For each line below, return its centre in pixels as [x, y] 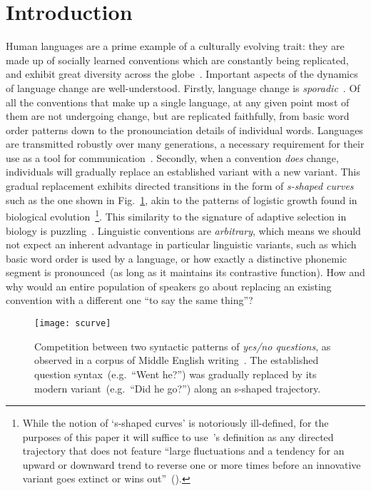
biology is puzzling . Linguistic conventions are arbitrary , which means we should [183, 230]
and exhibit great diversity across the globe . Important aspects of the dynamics [182, 74]
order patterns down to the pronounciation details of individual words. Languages [184, 130]
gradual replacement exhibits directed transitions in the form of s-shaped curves [180, 186]
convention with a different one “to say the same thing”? [129, 300]
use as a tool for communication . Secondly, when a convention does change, [172, 157]
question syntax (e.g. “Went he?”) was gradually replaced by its [176, 374]
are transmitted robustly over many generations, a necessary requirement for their [185, 144]
